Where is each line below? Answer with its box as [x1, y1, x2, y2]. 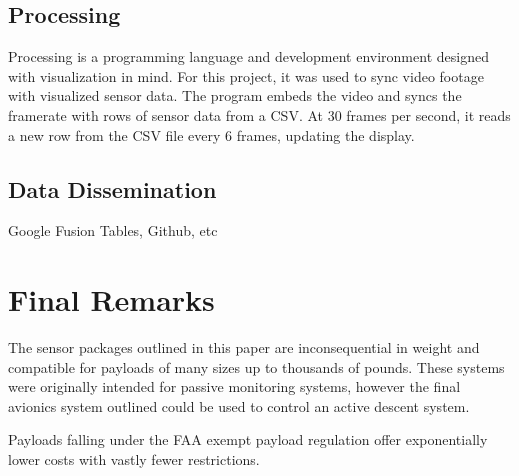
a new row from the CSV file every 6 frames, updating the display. [8, 124, 415, 145]
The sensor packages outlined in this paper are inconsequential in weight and [8, 337, 480, 358]
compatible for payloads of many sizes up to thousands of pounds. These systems [8, 356, 505, 377]
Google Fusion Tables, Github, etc [8, 220, 218, 241]
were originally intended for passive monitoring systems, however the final [8, 376, 461, 397]
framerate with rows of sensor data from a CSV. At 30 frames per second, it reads [8, 104, 511, 125]
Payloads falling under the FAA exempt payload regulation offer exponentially [8, 429, 488, 450]
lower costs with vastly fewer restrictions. [8, 449, 260, 470]
